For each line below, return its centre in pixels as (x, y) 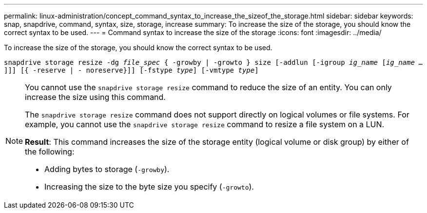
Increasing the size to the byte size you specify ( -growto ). (149, 187)
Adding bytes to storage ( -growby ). (107, 169)
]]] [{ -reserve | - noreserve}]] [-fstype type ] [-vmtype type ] (131, 70)
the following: (50, 152)
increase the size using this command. (95, 97)
